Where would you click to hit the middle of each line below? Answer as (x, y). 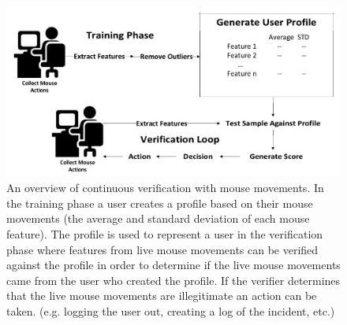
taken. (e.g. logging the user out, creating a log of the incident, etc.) (171, 310)
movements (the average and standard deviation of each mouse (158, 218)
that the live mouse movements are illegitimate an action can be (162, 295)
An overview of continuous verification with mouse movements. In (165, 188)
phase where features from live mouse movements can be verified (162, 249)
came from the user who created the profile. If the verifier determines (173, 280)
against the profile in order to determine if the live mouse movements (173, 265)
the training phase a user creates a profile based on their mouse (160, 203)
